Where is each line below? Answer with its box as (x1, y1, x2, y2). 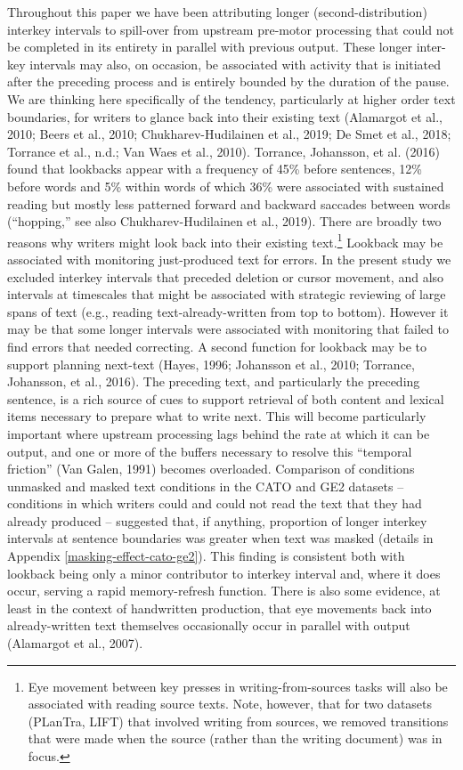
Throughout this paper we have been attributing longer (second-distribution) (7, 3, 427, 20)
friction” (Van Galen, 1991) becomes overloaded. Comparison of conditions (7, 459, 415, 478)
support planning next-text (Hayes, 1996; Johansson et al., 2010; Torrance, (7, 354, 415, 373)
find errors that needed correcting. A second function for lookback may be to (7, 336, 426, 355)
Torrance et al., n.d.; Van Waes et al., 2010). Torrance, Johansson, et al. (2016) (7, 142, 440, 160)
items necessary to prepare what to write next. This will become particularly (7, 407, 426, 426)
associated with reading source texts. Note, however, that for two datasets (28, 694, 433, 713)
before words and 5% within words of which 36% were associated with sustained (7, 176, 444, 195)
